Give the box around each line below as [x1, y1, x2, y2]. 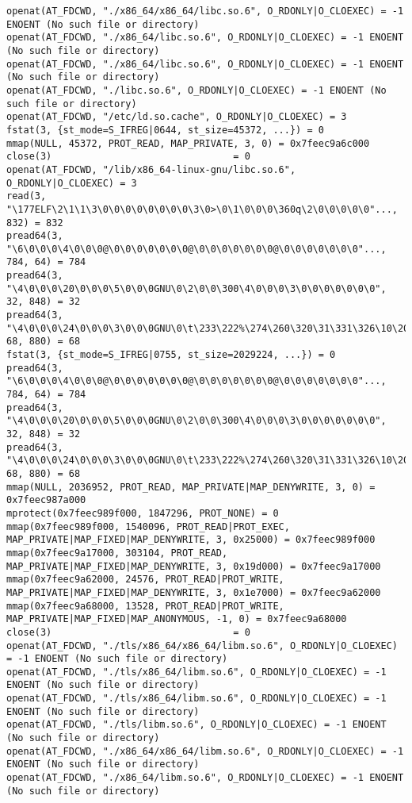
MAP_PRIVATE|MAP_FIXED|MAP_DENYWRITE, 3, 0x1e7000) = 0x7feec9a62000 [6, 586, 381, 598]
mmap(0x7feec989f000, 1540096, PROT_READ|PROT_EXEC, [6, 521, 290, 532]
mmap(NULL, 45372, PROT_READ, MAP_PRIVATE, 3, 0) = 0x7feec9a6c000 [6, 137, 370, 149]
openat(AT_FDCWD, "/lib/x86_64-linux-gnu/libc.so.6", [6, 163, 296, 175]
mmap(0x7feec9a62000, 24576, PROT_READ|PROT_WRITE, [6, 574, 284, 586]
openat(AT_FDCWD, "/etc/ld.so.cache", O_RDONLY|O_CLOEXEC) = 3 [6, 111, 347, 123]
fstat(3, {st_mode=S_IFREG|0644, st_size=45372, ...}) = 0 [6, 124, 324, 136]
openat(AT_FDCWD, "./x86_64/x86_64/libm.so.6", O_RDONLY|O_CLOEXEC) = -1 [6, 745, 404, 757]
